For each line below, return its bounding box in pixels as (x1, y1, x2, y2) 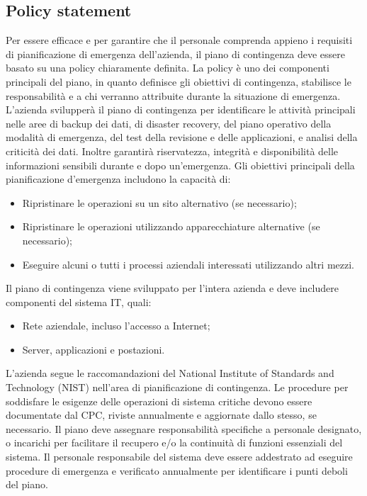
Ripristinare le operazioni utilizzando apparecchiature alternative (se (22, 219, 320, 234)
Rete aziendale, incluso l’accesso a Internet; (22, 318, 210, 333)
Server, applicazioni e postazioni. (22, 342, 165, 356)
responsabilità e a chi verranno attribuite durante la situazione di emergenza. (6, 88, 341, 103)
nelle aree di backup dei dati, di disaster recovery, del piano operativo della (6, 115, 332, 130)
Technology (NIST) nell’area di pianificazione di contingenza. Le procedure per (6, 380, 349, 395)
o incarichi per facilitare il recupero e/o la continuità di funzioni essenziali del (6, 435, 343, 450)
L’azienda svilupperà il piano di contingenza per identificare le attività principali (6, 102, 356, 117)
